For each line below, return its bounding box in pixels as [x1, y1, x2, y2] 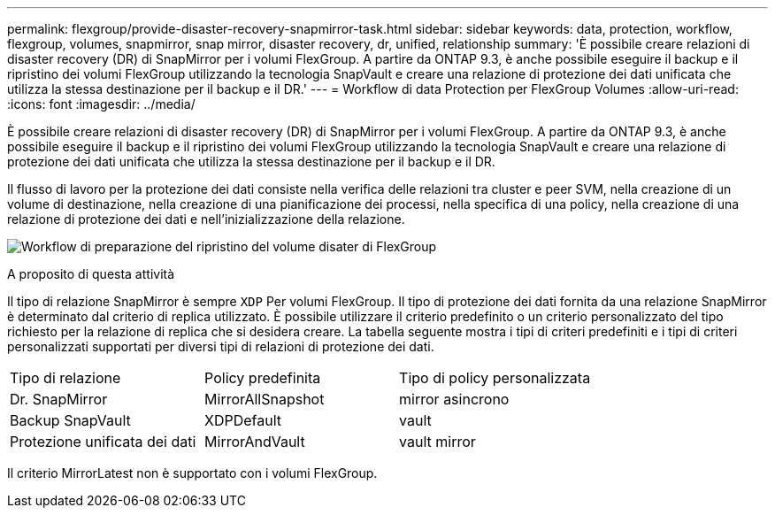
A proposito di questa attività [7, 266, 175, 281]
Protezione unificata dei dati [10, 433, 196, 450]
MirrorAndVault [204, 433, 305, 450]
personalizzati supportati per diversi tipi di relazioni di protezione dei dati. [7, 339, 434, 354]
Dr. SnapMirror [10, 390, 108, 408]
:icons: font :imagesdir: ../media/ [7, 96, 196, 111]
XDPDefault [204, 411, 282, 429]
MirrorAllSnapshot [204, 390, 325, 408]
